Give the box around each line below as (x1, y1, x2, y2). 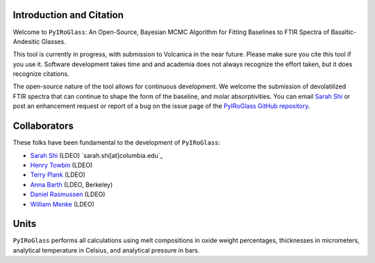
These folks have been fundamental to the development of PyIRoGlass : (12, 138, 221, 147)
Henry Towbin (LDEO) (30, 161, 93, 169)
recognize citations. (12, 70, 69, 78)
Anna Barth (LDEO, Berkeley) (30, 180, 113, 189)
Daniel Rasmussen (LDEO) (30, 190, 106, 198)
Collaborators (12, 120, 74, 132)
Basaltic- (331, 28, 357, 36)
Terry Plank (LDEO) (30, 170, 86, 179)
